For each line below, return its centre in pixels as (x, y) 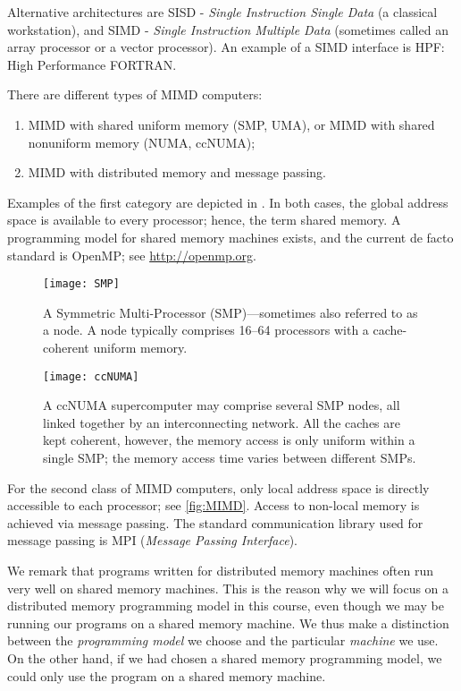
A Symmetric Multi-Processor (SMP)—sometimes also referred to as (230, 312)
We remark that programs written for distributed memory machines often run (220, 570)
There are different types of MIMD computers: (135, 94)
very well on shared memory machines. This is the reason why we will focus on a (228, 588)
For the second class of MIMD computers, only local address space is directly (218, 487)
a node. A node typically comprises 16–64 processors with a (206, 330)
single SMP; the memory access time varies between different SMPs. (230, 457)
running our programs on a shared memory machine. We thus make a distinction (228, 623)
